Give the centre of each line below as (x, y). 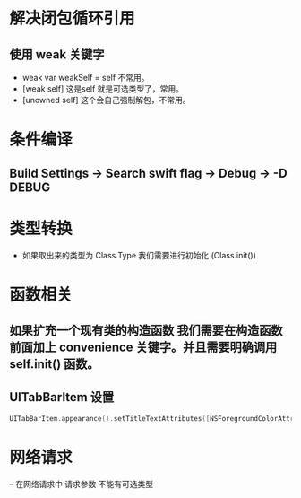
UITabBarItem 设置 (62, 397)
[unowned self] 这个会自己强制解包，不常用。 (106, 100)
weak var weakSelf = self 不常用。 (86, 78)
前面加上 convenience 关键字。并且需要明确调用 (143, 348)
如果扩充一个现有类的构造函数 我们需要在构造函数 (146, 331)
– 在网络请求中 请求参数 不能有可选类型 (82, 484)
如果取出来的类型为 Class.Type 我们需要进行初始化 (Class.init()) (139, 255)
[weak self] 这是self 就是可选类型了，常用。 (103, 89)
